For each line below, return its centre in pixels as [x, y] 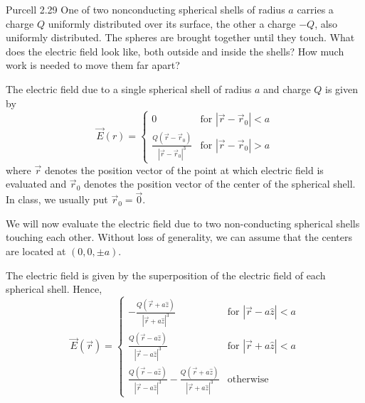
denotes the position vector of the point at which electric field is [184, 170]
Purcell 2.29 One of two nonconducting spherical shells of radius [146, 9]
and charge [287, 88]
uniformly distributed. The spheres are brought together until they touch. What [180, 37]
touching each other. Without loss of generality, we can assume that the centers [179, 237]
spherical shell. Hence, [54, 289]
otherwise [248, 379]
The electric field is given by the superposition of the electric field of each [166, 275]
